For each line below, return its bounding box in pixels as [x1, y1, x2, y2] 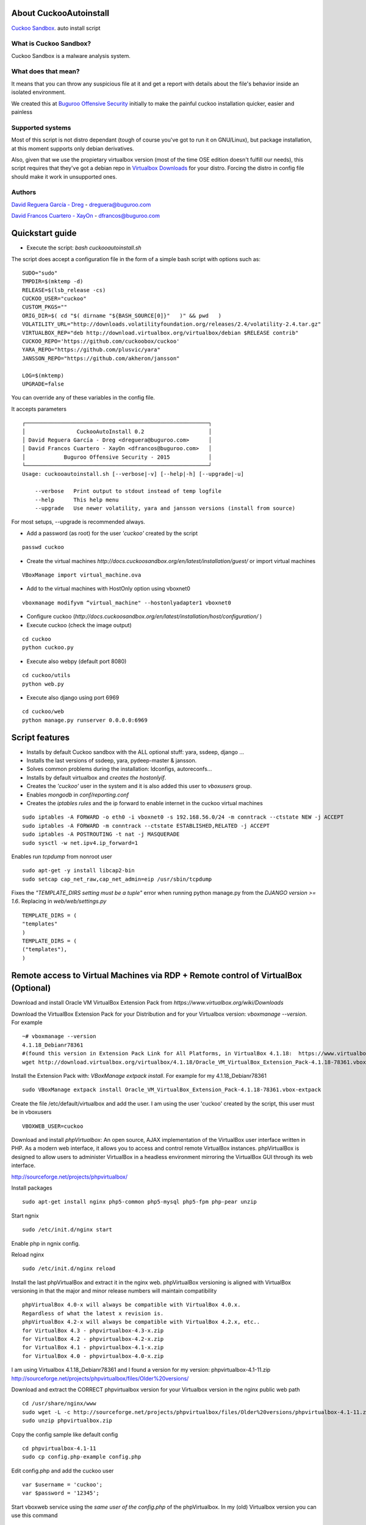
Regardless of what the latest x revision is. [22, 1310, 164, 1317]
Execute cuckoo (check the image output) [26, 621, 132, 628]
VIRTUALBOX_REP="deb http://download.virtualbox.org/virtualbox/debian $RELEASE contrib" [22, 329, 299, 336]
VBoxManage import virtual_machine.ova [22, 572, 142, 578]
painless [11, 108, 33, 115]
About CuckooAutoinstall [11, 8, 110, 18]
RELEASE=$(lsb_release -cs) [22, 287, 106, 293]
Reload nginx [11, 1250, 45, 1258]
